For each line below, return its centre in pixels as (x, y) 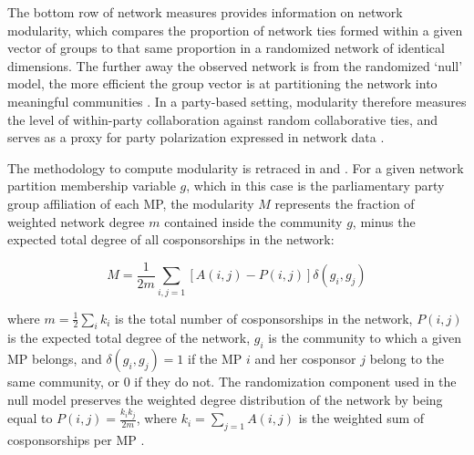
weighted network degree (76, 221)
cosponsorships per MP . (76, 440)
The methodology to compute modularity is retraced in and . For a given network (236, 167)
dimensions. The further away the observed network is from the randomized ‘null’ (235, 65)
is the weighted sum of (361, 418)
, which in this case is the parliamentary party (315, 186)
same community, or (63, 382)
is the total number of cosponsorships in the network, (264, 318)
